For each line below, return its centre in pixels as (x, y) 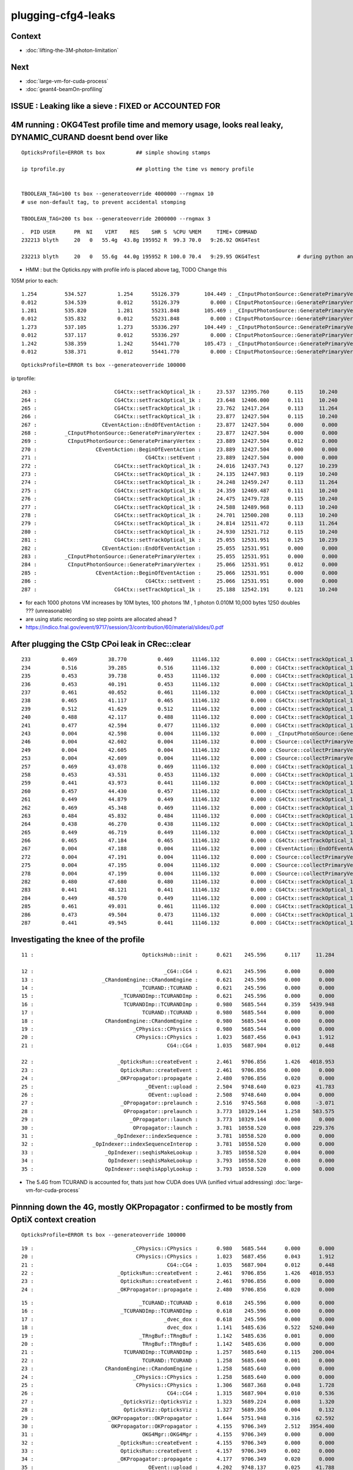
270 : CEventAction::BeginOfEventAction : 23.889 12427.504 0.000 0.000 (179, 449)
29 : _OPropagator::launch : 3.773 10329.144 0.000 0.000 (178, 1120)
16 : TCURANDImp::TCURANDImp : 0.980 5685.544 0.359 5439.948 (178, 1004)
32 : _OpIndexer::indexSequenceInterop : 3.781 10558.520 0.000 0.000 (178, 1144)
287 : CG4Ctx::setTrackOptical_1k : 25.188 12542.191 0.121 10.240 (179, 589)
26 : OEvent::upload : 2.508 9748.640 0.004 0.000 (178, 1095)
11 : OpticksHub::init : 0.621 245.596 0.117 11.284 (178, 955)
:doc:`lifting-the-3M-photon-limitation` (72, 51)
